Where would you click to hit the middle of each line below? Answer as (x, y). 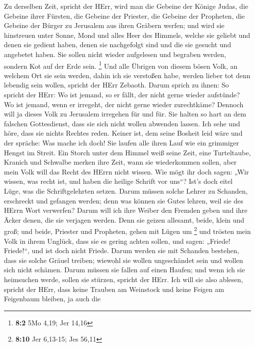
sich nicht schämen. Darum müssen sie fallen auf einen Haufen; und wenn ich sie (125, 270)
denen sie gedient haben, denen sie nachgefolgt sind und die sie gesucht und (118, 44)
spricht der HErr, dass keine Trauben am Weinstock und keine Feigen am (114, 289)
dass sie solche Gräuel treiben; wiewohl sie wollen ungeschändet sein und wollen (124, 260)
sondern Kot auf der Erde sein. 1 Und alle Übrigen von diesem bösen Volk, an (121, 65)
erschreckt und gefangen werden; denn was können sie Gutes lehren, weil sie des (124, 200)
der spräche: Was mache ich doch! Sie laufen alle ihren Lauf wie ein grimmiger (122, 142)
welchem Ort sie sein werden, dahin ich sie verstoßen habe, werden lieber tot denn (127, 75)
